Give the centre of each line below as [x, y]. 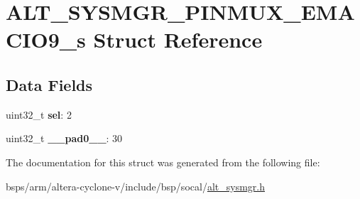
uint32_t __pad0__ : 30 [64, 138]
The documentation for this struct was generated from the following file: [163, 162]
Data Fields [49, 84]
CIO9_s [46, 39]
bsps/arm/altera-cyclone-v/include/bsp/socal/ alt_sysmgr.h [135, 186]
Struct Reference [178, 39]
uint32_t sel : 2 [39, 114]
